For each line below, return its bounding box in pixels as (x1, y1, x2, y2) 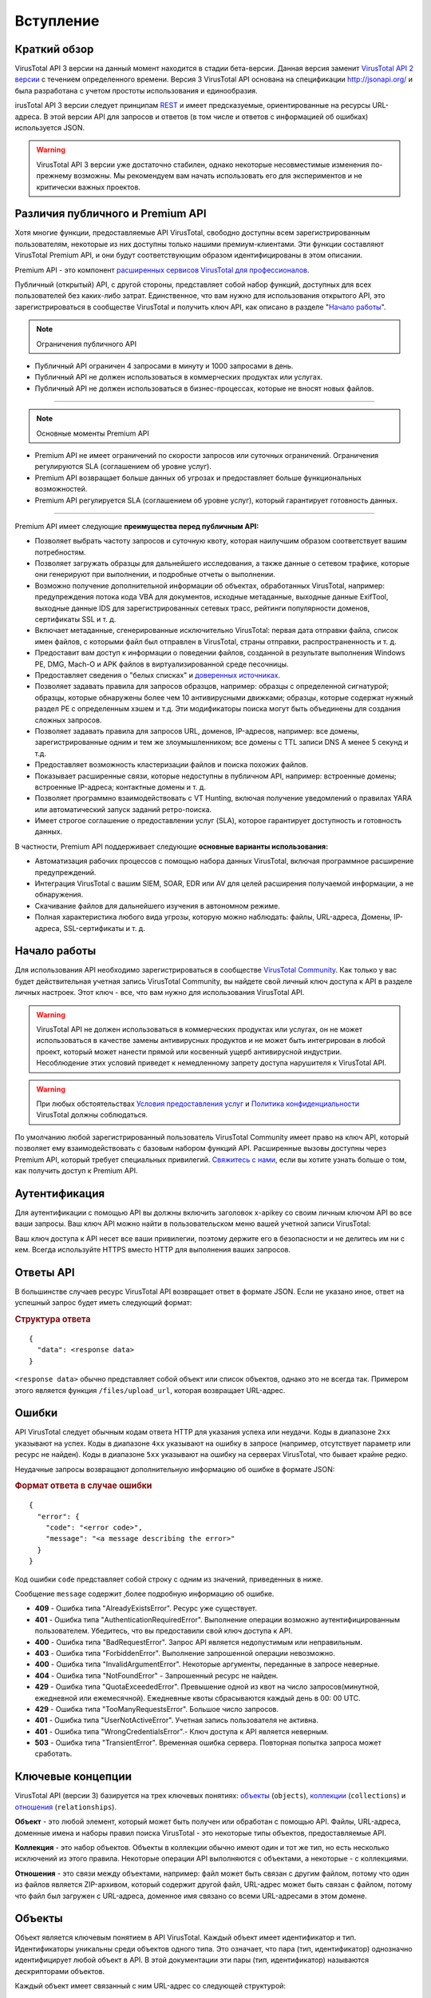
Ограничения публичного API (36, 339, 137, 348)
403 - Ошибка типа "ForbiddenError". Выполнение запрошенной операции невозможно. (34, 1648, 335, 1658)
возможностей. (34, 484, 88, 494)
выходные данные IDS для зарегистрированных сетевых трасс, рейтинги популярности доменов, (34, 603, 370, 613)
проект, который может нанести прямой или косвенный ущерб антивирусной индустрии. (36, 1047, 342, 1057)
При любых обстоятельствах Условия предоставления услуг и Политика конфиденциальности (36, 1099, 360, 1108)
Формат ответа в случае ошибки (14, 1480, 152, 1491)
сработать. (34, 1749, 73, 1758)
